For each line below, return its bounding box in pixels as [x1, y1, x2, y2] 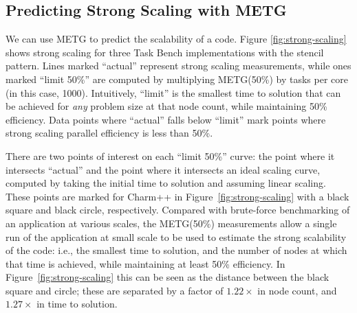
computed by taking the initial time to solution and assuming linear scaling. [6, 176, 326, 190]
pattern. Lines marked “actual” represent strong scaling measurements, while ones [6, 58, 351, 73]
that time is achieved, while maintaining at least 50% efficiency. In [6, 256, 285, 270]
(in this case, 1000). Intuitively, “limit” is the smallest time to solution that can [6, 85, 341, 100]
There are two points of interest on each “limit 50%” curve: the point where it [6, 148, 335, 163]
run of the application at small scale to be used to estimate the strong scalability [6, 229, 347, 244]
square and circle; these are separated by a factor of [6, 283, 224, 297]
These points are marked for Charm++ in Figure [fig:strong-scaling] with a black [6, 189, 349, 203]
